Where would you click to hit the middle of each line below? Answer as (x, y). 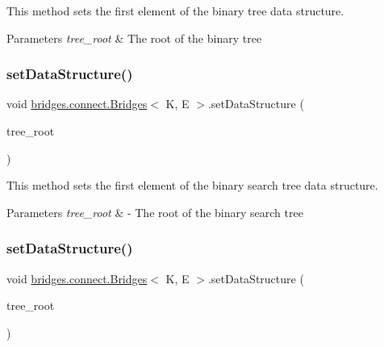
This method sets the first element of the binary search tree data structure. (192, 185)
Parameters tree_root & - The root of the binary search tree (155, 212)
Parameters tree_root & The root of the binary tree (134, 38)
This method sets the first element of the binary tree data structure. (175, 10)
